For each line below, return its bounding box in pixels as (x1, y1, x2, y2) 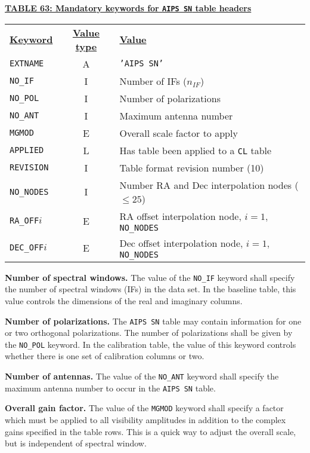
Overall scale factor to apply (119, 126, 238, 140)
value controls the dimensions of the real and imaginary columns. (5, 294, 243, 307)
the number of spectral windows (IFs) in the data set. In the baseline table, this (5, 283, 296, 295)
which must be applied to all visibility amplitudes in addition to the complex (5, 413, 286, 426)
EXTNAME (10, 59, 44, 69)
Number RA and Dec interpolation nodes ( (119, 177, 299, 192)
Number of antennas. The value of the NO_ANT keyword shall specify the (5, 370, 279, 382)
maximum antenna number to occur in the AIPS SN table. (5, 381, 216, 394)
